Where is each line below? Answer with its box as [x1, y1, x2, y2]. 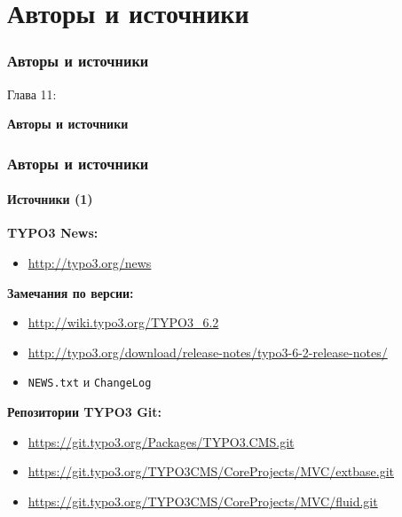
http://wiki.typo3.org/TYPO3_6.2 [28, 313, 219, 332]
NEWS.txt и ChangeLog [28, 372, 152, 391]
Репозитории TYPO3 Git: [7, 403, 162, 421]
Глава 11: [7, 84, 57, 103]
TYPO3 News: [7, 223, 99, 242]
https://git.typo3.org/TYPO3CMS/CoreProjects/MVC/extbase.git [28, 462, 395, 481]
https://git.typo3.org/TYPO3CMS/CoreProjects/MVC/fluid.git [28, 491, 378, 510]
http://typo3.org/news [28, 254, 152, 272]
